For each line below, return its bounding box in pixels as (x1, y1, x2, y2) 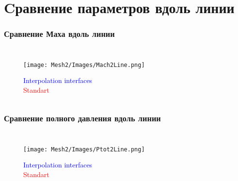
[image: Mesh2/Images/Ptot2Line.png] (23, 146, 145, 153)
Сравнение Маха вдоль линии (4, 28, 115, 40)
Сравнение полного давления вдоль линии (4, 112, 161, 124)
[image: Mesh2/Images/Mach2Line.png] (23, 61, 145, 68)
